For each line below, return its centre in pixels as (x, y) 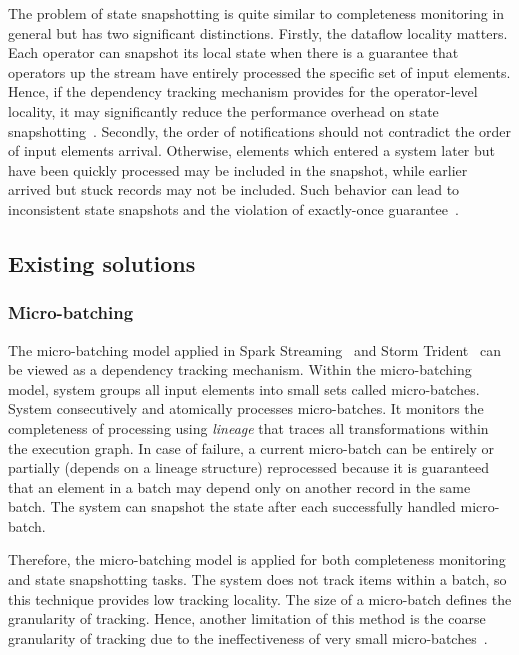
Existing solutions (102, 262)
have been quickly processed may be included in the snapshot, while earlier (238, 169)
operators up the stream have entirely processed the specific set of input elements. (259, 71)
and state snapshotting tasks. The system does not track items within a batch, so (257, 579)
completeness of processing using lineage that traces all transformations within (248, 427)
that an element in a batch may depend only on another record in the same (239, 486)
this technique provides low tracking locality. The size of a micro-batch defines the (260, 598)
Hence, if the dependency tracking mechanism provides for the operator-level (243, 91)
